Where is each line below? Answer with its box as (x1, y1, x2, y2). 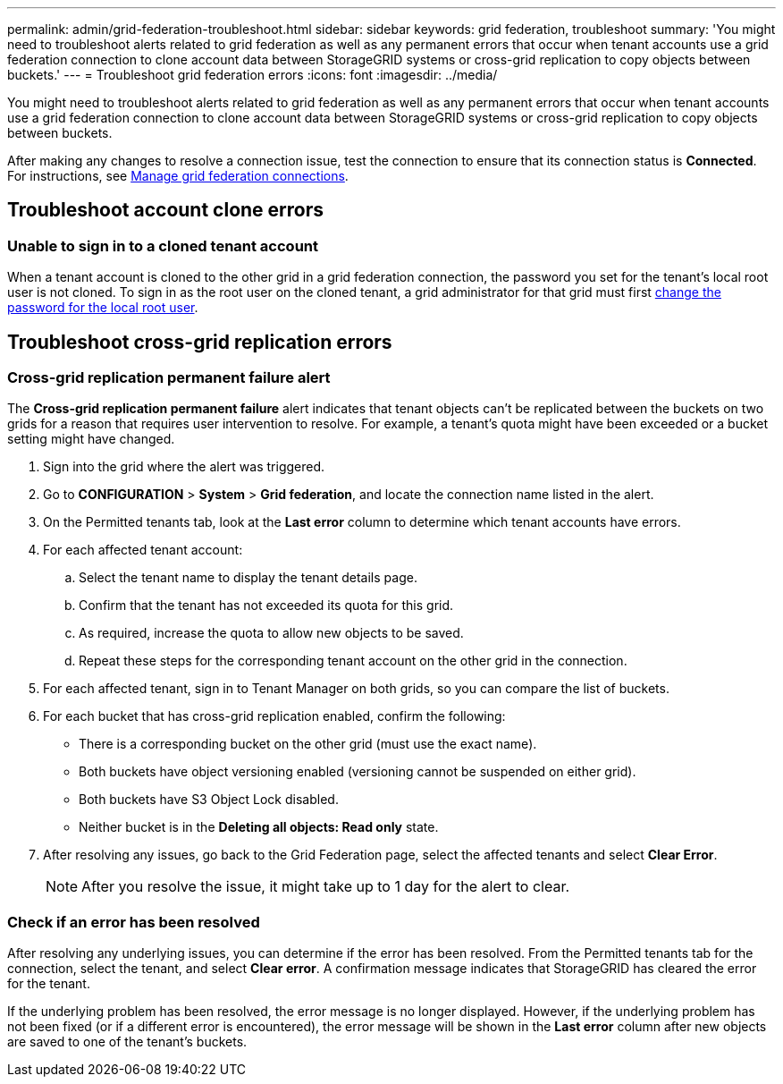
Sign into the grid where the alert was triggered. (43, 459, 325, 475)
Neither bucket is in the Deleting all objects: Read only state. (79, 819, 439, 835)
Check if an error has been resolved (7, 912, 260, 931)
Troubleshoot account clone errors (7, 199, 324, 222)
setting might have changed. (7, 431, 175, 447)
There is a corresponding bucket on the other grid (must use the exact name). (79, 736, 537, 752)
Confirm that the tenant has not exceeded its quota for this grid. (79, 597, 454, 614)
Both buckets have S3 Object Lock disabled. (79, 792, 339, 808)
